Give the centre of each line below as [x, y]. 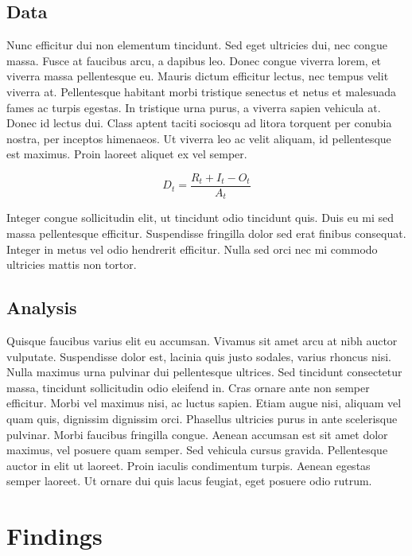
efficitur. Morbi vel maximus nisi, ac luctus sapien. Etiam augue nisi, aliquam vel [204, 403]
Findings [54, 536]
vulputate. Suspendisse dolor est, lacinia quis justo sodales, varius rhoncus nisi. [199, 356]
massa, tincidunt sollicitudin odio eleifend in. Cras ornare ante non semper [188, 387]
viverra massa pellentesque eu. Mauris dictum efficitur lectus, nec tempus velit [198, 76]
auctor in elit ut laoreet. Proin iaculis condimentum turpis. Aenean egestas [189, 465]
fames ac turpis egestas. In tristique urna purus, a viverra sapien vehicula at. [194, 107]
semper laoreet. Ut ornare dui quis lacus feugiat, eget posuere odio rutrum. [189, 481]
